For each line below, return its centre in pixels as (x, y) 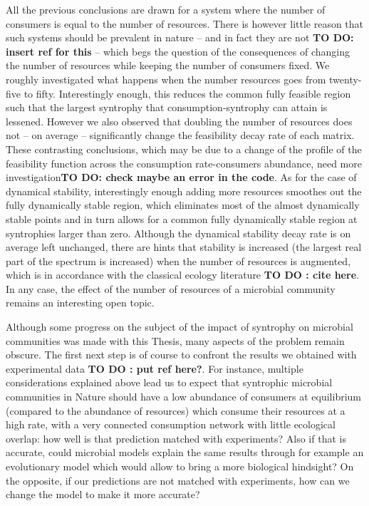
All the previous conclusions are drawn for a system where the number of (166, 9)
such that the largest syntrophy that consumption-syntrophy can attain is (167, 107)
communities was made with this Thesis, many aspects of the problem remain (175, 340)
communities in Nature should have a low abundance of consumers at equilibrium (183, 397)
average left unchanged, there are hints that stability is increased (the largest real (184, 247)
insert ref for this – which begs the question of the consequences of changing (178, 51)
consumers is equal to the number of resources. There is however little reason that (185, 23)
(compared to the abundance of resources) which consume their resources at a (176, 410)
